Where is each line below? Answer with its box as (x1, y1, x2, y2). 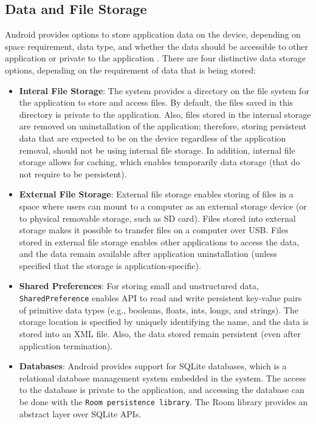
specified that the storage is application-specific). (19, 259, 201, 272)
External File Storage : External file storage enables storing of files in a (19, 188, 294, 200)
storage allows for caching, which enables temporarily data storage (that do (19, 156, 300, 168)
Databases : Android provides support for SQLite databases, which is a (19, 360, 287, 372)
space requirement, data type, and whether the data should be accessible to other (5, 39, 308, 52)
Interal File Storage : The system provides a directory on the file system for (19, 84, 309, 97)
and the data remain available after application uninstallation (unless (19, 247, 277, 260)
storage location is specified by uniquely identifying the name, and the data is (19, 315, 309, 328)
